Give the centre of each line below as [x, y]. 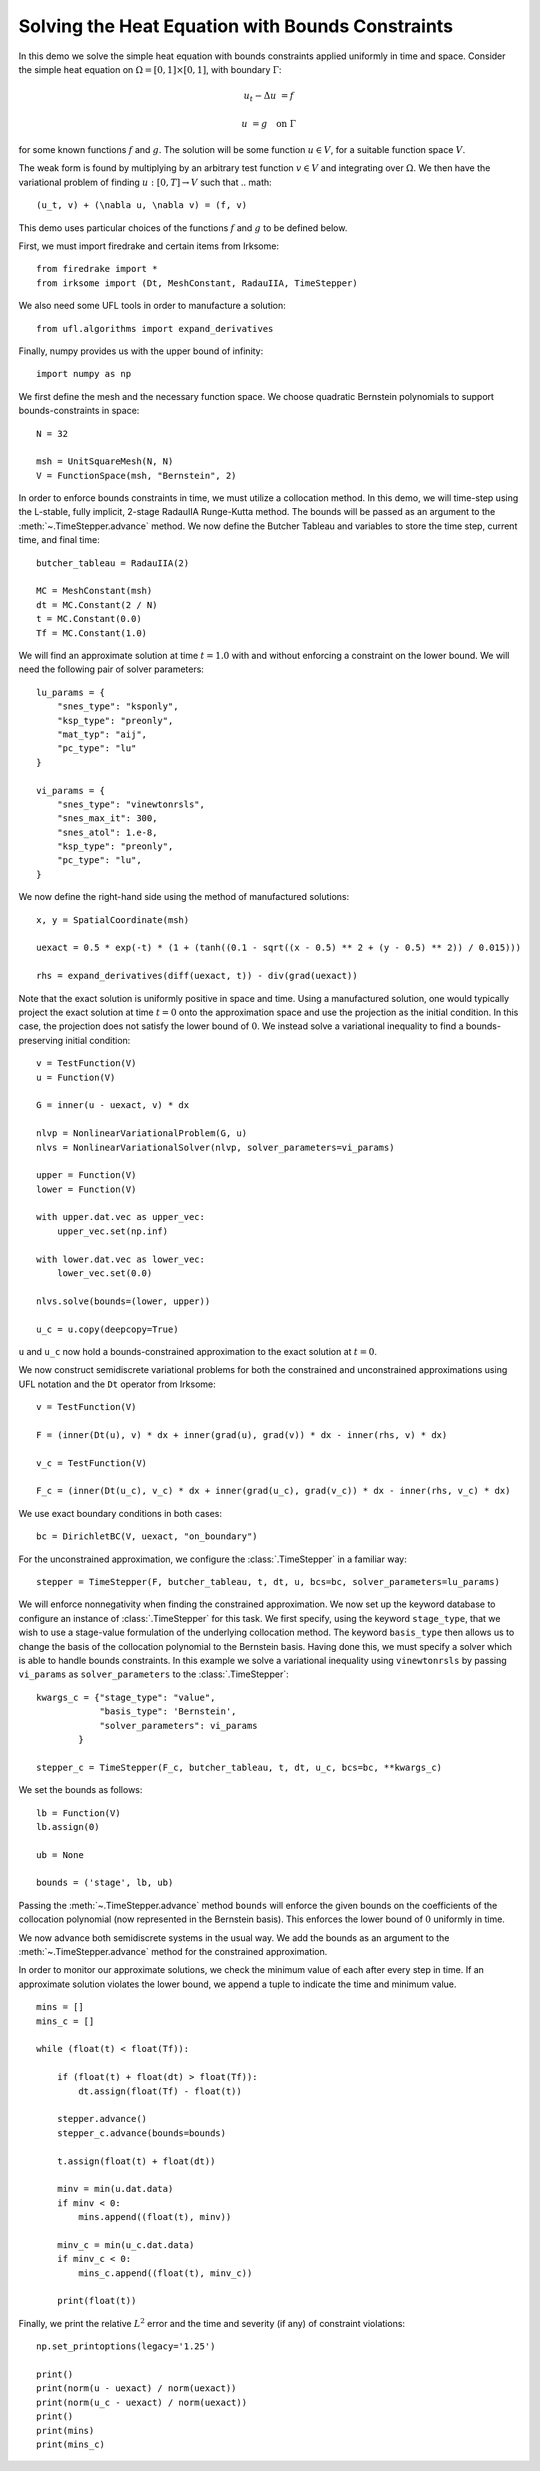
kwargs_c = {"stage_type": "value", [126, 1697]
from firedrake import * [97, 269]
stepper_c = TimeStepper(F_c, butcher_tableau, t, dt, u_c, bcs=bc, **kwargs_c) [239, 1767]
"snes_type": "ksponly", [117, 706]
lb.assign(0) [68, 1826]
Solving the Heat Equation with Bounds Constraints [236, 26]
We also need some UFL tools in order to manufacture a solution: [152, 306]
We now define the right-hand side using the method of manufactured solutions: [184, 897]
